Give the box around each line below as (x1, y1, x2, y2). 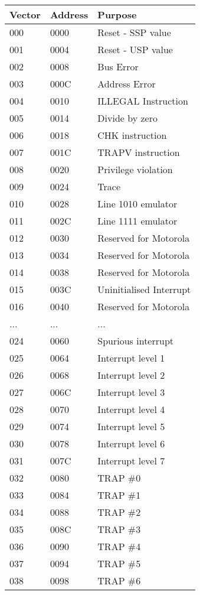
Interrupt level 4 (97, 402, 165, 416)
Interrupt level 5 (97, 420, 165, 433)
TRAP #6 (97, 574, 141, 587)
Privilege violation (97, 162, 173, 176)
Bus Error (97, 60, 139, 73)
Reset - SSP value (97, 25, 171, 39)
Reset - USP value (97, 43, 173, 56)
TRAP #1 (97, 488, 141, 502)
